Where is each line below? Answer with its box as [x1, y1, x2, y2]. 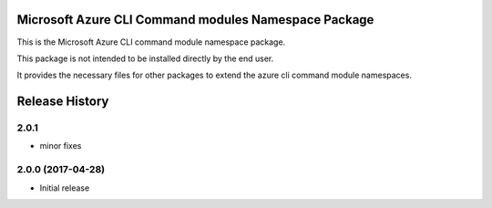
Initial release [39, 182, 90, 193]
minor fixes [39, 140, 82, 151]
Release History [16, 94, 109, 109]
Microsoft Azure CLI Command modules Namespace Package [16, 12, 374, 27]
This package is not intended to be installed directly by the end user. [16, 53, 274, 64]
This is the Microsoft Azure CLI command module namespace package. [16, 36, 286, 47]
